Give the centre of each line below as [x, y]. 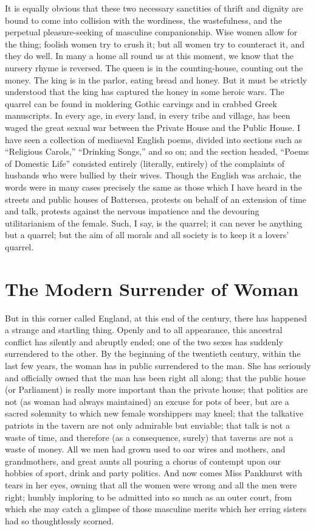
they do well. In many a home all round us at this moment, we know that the [149, 56]
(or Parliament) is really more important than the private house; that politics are [156, 389]
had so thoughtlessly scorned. [60, 520]
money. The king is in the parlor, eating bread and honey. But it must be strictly [156, 79]
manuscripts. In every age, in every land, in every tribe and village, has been [148, 115]
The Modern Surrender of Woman [152, 288]
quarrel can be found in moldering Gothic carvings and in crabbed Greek [141, 103]
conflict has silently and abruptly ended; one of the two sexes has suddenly [144, 341]
